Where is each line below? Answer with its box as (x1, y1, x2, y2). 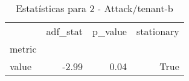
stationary (136, 24, 179, 38)
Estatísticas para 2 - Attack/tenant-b (16, 1, 173, 15)
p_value (92, 24, 127, 38)
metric (10, 42, 37, 56)
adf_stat (46, 24, 83, 38)
